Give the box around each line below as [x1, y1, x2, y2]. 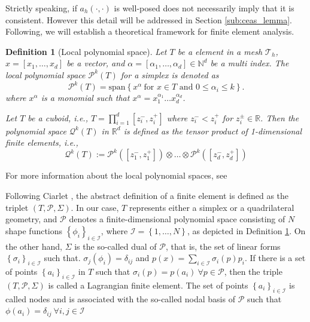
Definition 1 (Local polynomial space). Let [5, 45, 167, 57]
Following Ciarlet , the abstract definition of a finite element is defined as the [5, 189, 289, 201]
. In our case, [71, 201, 119, 213]
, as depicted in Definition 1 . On [187, 224, 306, 237]
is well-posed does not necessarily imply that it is [114, 2, 294, 14]
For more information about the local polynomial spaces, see [5, 169, 227, 182]
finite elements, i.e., [5, 136, 78, 149]
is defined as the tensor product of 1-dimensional [123, 124, 302, 137]
